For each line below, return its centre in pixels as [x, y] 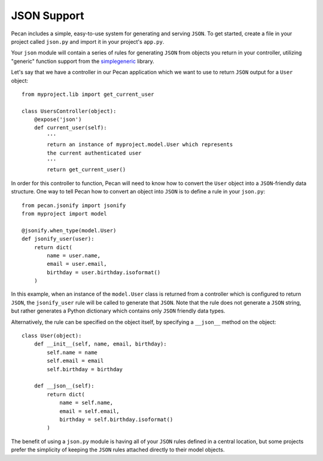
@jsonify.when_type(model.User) [69, 230]
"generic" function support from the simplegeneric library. [83, 61]
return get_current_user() [86, 170]
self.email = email [75, 361]
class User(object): [52, 336]
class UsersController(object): [69, 111]
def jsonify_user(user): [58, 239]
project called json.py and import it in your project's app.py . [88, 41]
